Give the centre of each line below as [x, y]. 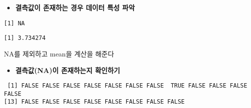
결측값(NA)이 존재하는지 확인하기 [68, 70]
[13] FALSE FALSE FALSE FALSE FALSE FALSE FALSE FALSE [94, 102]
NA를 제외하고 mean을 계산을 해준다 [59, 53]
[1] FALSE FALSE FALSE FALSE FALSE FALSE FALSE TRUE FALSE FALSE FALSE [127, 86]
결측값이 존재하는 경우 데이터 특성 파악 [75, 7]
